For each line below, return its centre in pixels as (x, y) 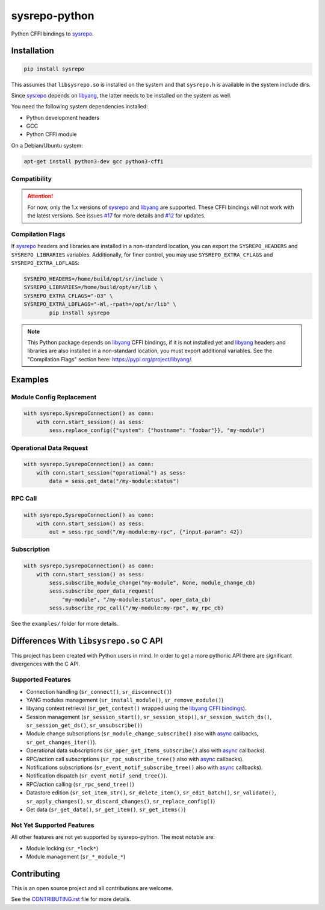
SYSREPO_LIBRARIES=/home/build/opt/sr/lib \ (91, 287)
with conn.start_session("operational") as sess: (111, 472)
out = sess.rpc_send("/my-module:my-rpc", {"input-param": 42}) (146, 532)
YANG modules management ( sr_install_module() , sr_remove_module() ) (125, 700)
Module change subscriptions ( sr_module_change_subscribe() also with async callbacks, (142, 734)
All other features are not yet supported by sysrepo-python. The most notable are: (113, 837)
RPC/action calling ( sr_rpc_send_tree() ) (80, 784)
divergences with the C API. (46, 664)
